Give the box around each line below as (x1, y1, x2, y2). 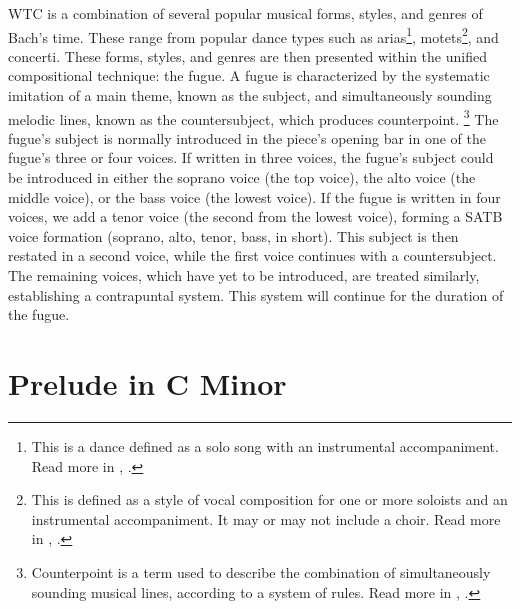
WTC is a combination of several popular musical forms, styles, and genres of (8, 3, 483, 23)
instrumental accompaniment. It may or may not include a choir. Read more (31, 508, 501, 529)
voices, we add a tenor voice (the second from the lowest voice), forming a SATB (8, 206, 503, 227)
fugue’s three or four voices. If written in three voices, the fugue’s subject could (8, 147, 494, 168)
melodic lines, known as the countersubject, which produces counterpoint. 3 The (8, 105, 499, 129)
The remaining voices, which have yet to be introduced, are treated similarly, (8, 265, 480, 286)
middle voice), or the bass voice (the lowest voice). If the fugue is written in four (8, 186, 501, 207)
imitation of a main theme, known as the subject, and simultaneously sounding (8, 85, 492, 106)
